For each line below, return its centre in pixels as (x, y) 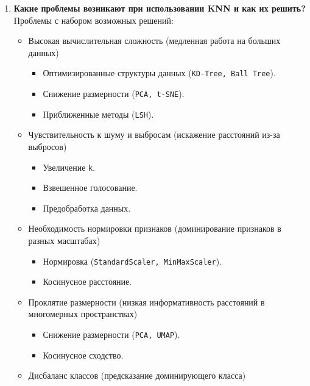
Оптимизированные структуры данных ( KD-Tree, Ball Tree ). (159, 73)
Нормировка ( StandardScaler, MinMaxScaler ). (132, 261)
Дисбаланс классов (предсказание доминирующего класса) (137, 375)
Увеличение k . (69, 167)
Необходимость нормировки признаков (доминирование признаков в (155, 228)
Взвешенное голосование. (90, 188)
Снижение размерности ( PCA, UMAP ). (111, 334)
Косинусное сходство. (83, 355)
